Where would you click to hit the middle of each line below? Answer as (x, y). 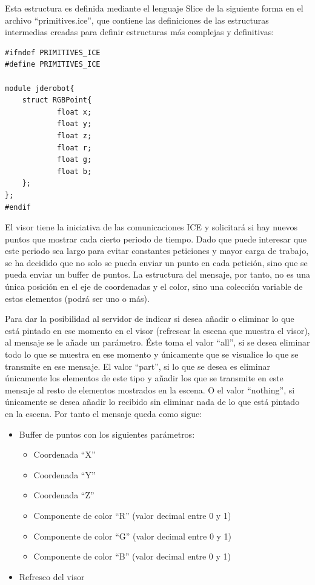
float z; (74, 135)
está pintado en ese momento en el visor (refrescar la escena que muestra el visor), (157, 330)
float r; (74, 148)
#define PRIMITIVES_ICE (53, 65)
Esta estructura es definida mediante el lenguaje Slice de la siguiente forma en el (154, 8)
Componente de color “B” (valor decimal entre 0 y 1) (132, 556)
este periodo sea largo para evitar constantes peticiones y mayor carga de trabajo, (157, 251)
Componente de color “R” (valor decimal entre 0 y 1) (132, 515)
